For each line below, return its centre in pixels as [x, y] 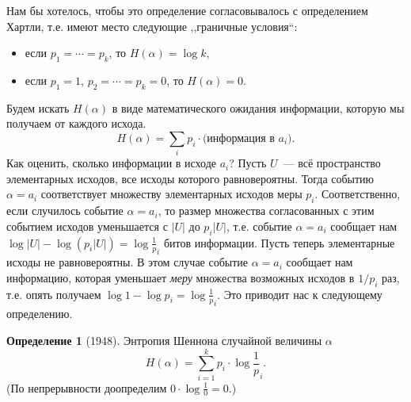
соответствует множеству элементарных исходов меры [171, 194]
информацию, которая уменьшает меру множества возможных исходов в [181, 277]
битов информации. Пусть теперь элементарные [279, 242]
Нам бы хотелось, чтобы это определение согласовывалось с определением [187, 10]
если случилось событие [65, 211]
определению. [40, 314]
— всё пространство [332, 163]
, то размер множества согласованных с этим [266, 211]
